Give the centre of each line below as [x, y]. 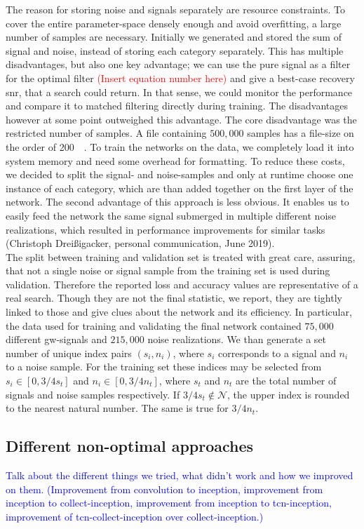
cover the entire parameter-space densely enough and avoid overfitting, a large [174, 23]
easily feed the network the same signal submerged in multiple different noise [171, 215]
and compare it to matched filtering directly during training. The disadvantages [177, 106]
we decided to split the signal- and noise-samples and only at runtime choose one [180, 174]
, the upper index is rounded [288, 394]
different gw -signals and [56, 339]
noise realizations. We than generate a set [237, 339]
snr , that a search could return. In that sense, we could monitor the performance [179, 92]
